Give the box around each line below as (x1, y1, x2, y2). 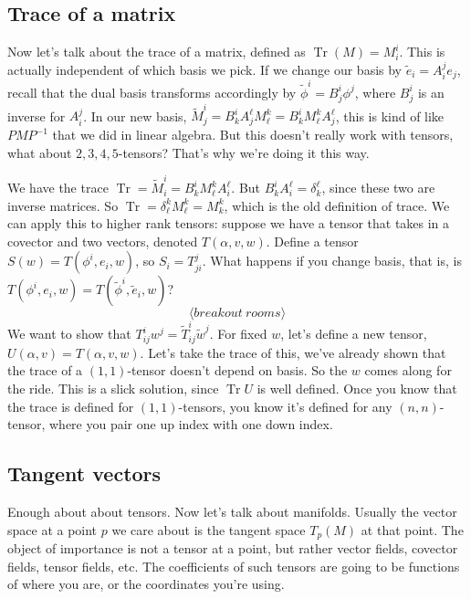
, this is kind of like (335, 106, 445, 125)
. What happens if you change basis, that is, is (202, 251, 462, 270)
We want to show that (7, 324, 131, 343)
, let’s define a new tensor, (280, 324, 427, 343)
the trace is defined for (7, 396, 134, 415)
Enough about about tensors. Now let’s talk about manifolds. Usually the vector (7, 502, 457, 521)
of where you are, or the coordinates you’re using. (7, 574, 285, 594)
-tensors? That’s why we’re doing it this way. (118, 142, 370, 162)
